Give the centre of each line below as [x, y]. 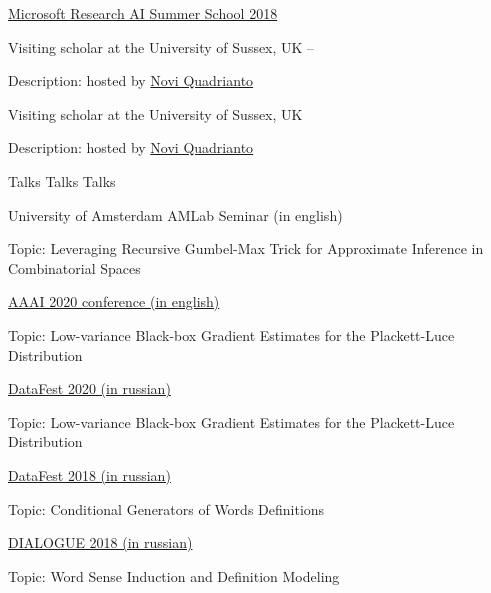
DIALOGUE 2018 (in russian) [100, 542]
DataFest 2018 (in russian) [89, 474]
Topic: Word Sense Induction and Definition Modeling [174, 575]
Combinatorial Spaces [74, 267]
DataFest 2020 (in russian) [89, 388]
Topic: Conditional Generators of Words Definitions [166, 508]
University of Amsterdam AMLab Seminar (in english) [175, 214]
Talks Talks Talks [62, 180]
